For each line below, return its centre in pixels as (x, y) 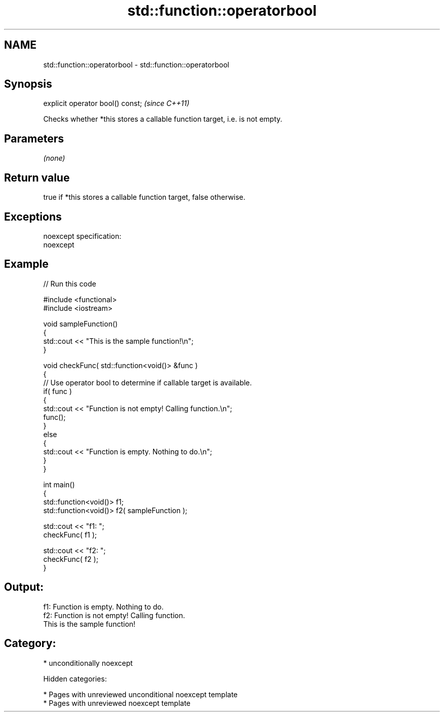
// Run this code (70, 283)
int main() (59, 484)
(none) (54, 158)
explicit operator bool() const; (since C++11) (116, 103)
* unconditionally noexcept (88, 663)
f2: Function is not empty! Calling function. (114, 615)
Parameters (34, 138)
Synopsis (28, 84)
